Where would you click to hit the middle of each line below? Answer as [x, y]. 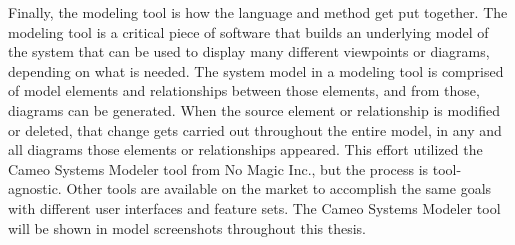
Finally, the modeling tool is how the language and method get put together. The [258, 12]
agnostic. [35, 188]
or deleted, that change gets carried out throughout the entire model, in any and [255, 129]
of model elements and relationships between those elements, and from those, [244, 90]
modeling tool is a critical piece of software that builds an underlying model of [248, 31]
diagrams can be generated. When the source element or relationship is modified [254, 109]
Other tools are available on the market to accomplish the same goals [279, 188]
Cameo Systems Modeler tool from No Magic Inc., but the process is [218, 168]
